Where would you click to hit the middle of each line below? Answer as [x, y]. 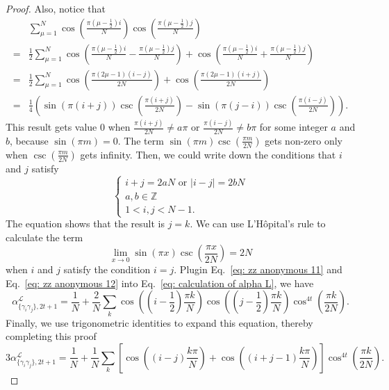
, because [29, 140]
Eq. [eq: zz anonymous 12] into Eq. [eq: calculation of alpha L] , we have [160, 283]
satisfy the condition [107, 269]
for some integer [293, 127]
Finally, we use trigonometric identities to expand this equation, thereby [159, 322]
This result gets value [51, 127]
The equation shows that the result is [85, 224]
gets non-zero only [304, 140]
